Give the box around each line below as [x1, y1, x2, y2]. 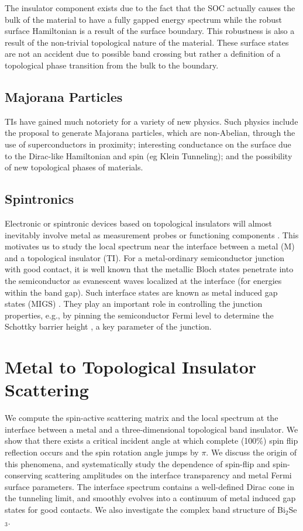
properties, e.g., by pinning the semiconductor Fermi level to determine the [5, 309, 274, 321]
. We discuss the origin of [206, 446, 297, 458]
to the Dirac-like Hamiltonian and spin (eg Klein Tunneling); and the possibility [5, 149, 292, 162]
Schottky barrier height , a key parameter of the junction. [5, 320, 212, 333]
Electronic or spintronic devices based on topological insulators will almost [5, 217, 272, 229]
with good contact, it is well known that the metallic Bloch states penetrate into [5, 263, 294, 275]
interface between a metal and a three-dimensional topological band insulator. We [5, 423, 298, 435]
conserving [5, 469, 43, 481]
